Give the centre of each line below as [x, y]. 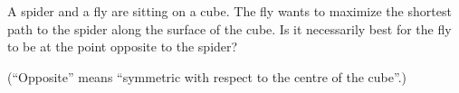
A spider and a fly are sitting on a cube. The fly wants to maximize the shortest [229, 11]
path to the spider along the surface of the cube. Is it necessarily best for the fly [229, 28]
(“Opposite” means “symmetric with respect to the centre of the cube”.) [207, 76]
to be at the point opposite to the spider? [123, 46]
